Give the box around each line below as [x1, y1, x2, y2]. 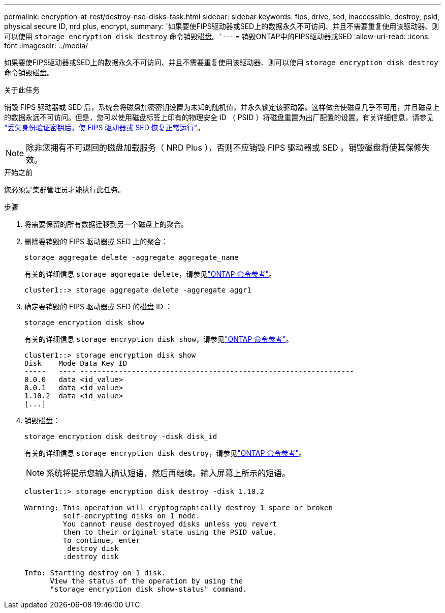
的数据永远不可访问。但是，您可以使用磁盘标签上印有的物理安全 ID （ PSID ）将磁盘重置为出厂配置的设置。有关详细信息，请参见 [4, 113, 434, 122]
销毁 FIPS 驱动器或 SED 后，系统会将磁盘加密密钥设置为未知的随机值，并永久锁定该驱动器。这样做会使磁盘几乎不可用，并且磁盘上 [4, 103, 440, 111]
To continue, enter [62, 536, 140, 544]
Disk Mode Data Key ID [24, 359, 128, 367]
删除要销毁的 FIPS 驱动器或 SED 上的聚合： [24, 237, 169, 246]
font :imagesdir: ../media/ [4, 41, 88, 50]
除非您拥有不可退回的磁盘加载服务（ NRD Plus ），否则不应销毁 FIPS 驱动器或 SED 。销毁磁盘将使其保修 [26, 142, 422, 153]
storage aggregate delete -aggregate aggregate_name [24, 253, 239, 261]
